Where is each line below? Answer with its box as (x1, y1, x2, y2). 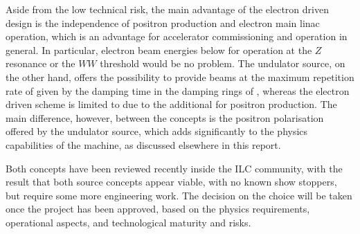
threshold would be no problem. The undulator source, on (100, 56, 345, 71)
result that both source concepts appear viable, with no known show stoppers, (6, 174, 337, 189)
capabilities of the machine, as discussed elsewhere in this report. (6, 137, 281, 152)
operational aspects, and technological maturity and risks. (6, 215, 251, 229)
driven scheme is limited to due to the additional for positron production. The (6, 97, 337, 111)
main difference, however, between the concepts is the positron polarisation (6, 110, 324, 125)
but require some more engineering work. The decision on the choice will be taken (6, 188, 352, 202)
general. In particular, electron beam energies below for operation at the (6, 42, 312, 57)
